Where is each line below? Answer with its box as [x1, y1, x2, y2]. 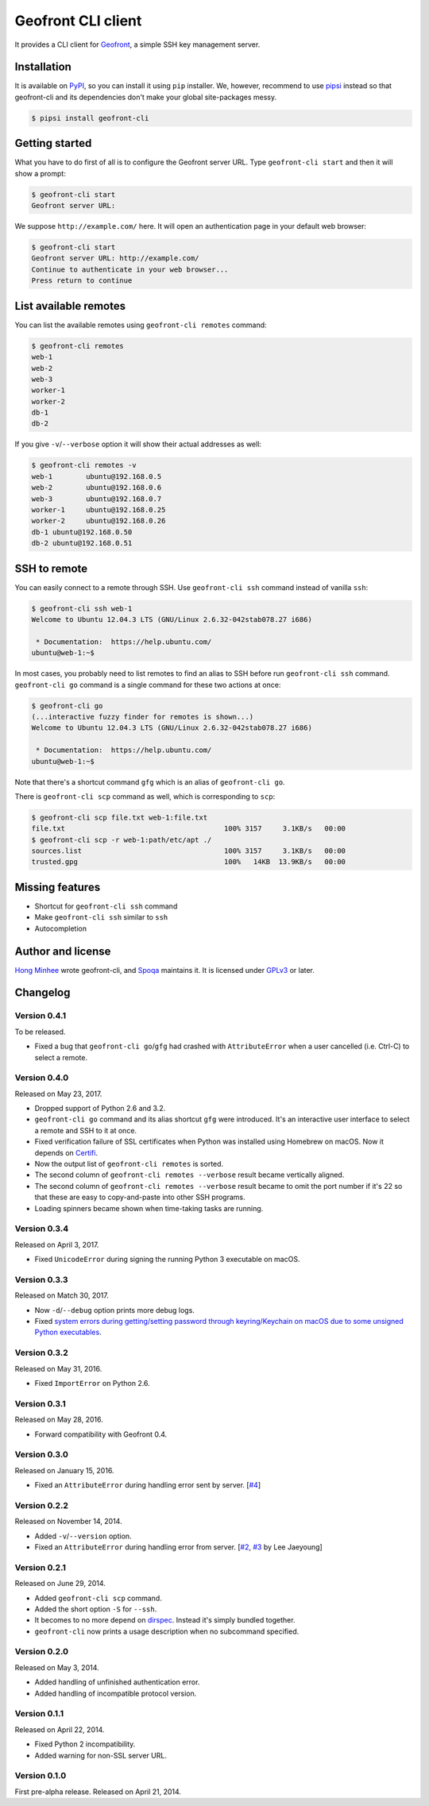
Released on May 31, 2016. [14, 1364, 102, 1373]
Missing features [14, 880, 101, 893]
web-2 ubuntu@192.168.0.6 [31, 483, 162, 492]
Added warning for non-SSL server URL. [34, 1750, 167, 1760]
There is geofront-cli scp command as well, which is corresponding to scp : [14, 791, 276, 801]
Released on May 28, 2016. [14, 1414, 103, 1425]
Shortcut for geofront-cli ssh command [34, 901, 178, 911]
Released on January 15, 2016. [14, 1465, 114, 1475]
